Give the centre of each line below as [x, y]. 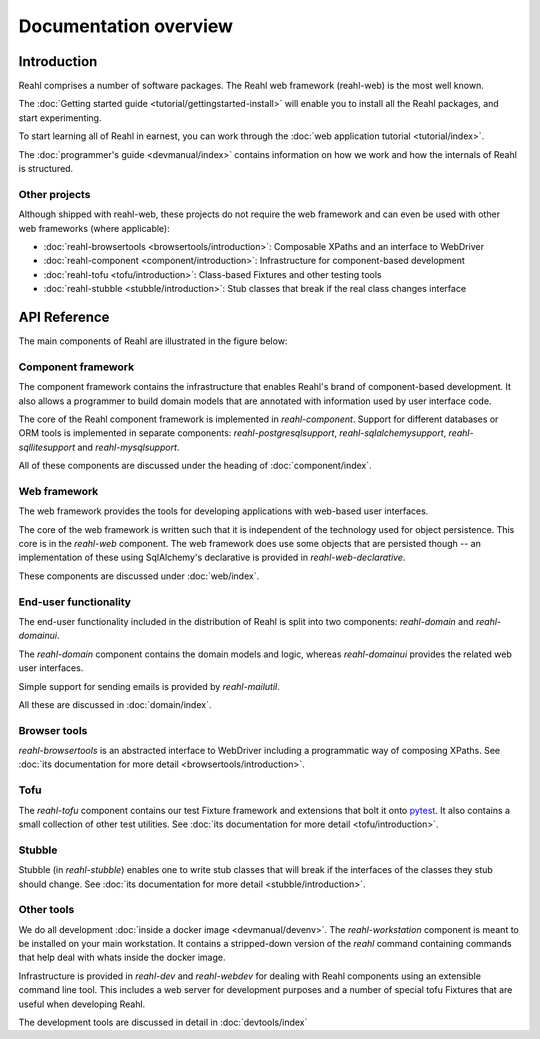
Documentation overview [126, 26]
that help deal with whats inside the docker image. [122, 957]
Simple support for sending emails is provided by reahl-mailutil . [149, 686]
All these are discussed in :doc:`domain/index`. [115, 704]
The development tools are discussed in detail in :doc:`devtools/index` [163, 1022]
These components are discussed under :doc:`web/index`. [139, 576]
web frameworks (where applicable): [94, 228]
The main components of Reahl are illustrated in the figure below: [153, 341]
